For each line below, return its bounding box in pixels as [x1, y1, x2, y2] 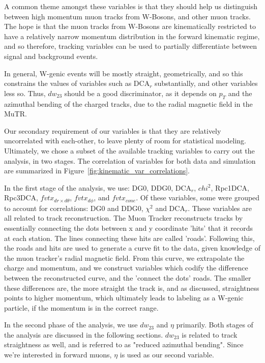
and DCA [155, 202, 185, 213]
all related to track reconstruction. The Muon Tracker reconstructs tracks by [4, 213, 243, 223]
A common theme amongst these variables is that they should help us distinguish [4, 1, 258, 11]
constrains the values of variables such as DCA [4, 78, 150, 88]
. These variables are [188, 202, 252, 213]
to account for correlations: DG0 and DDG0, [4, 202, 143, 213]
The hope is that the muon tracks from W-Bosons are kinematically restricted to [4, 21, 256, 32]
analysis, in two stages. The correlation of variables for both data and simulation [4, 155, 256, 166]
